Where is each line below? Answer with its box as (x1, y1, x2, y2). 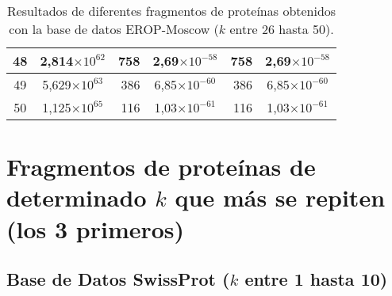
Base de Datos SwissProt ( (6, 267, 230, 291)
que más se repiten (175, 181, 386, 214)
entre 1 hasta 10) (244, 267, 388, 291)
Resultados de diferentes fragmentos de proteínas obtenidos (6, 2, 336, 20)
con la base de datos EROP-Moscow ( (9, 20, 219, 38)
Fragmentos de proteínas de (6, 150, 316, 183)
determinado (6, 181, 147, 214)
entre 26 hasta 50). (229, 20, 334, 38)
